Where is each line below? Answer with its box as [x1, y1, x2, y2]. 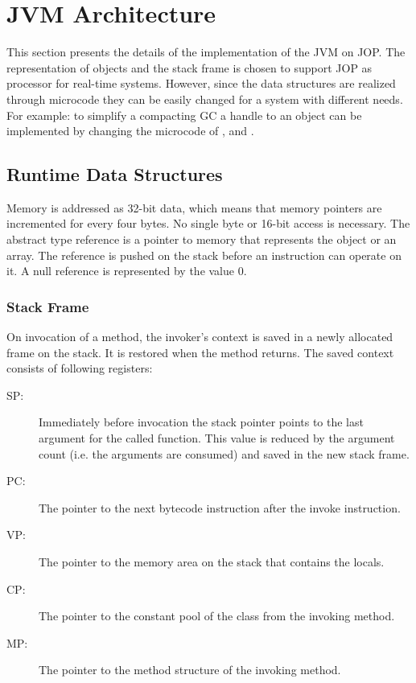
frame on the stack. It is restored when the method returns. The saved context [6, 344, 394, 360]
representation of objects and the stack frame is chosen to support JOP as [6, 59, 373, 76]
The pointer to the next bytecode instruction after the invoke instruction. [39, 499, 401, 516]
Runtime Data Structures [6, 162, 223, 187]
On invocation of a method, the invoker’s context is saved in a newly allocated [6, 328, 393, 345]
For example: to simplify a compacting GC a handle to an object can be [6, 106, 362, 123]
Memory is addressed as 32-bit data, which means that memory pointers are [6, 199, 382, 216]
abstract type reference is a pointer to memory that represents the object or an [6, 231, 397, 248]
